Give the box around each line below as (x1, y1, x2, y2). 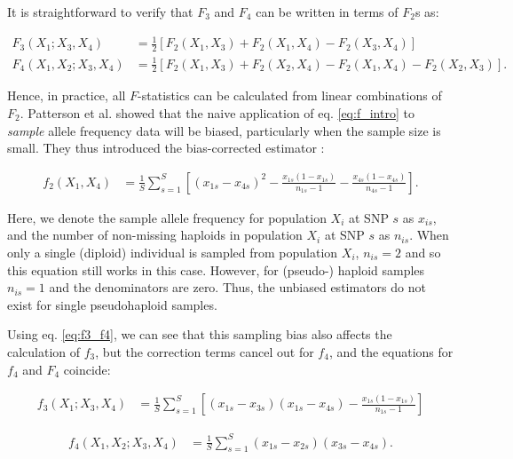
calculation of (7, 342, 81, 360)
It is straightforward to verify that (7, 3, 193, 20)
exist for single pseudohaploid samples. (7, 295, 217, 313)
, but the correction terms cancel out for (95, 342, 314, 360)
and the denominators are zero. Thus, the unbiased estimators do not (49, 278, 426, 297)
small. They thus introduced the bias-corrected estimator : (7, 138, 325, 157)
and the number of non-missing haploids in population (7, 226, 303, 244)
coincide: (63, 360, 111, 378)
